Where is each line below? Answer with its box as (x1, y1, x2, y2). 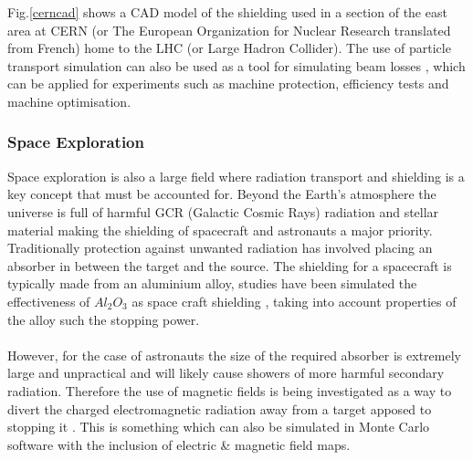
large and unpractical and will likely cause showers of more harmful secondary (7, 363, 445, 382)
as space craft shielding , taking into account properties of (131, 291, 457, 310)
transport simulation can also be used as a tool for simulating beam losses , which (7, 56, 466, 75)
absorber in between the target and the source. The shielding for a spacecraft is (7, 256, 452, 275)
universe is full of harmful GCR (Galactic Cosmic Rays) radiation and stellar (7, 202, 439, 221)
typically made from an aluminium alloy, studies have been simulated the (7, 274, 417, 293)
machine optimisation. (7, 91, 131, 110)
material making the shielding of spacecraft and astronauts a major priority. (7, 220, 433, 239)
